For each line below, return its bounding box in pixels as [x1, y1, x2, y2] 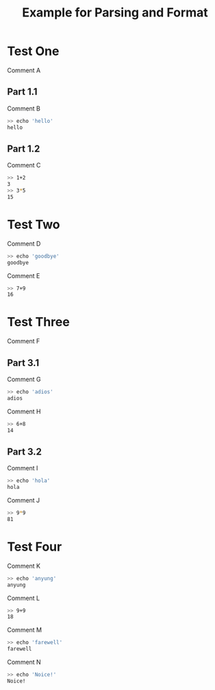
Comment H [7, 407, 41, 415]
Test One [7, 43, 60, 59]
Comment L [7, 594, 40, 602]
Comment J [7, 496, 40, 505]
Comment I [7, 464, 38, 472]
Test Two [7, 217, 60, 232]
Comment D [7, 239, 41, 248]
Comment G [7, 376, 41, 383]
